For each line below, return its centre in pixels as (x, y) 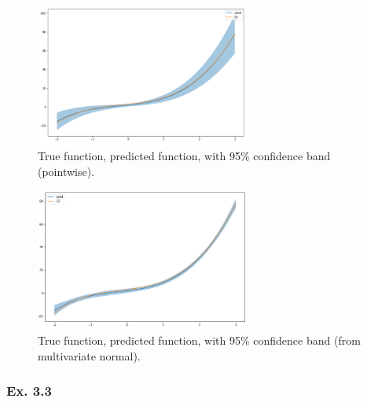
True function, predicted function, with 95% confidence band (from (199, 340)
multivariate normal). (89, 355)
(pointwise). (66, 171)
